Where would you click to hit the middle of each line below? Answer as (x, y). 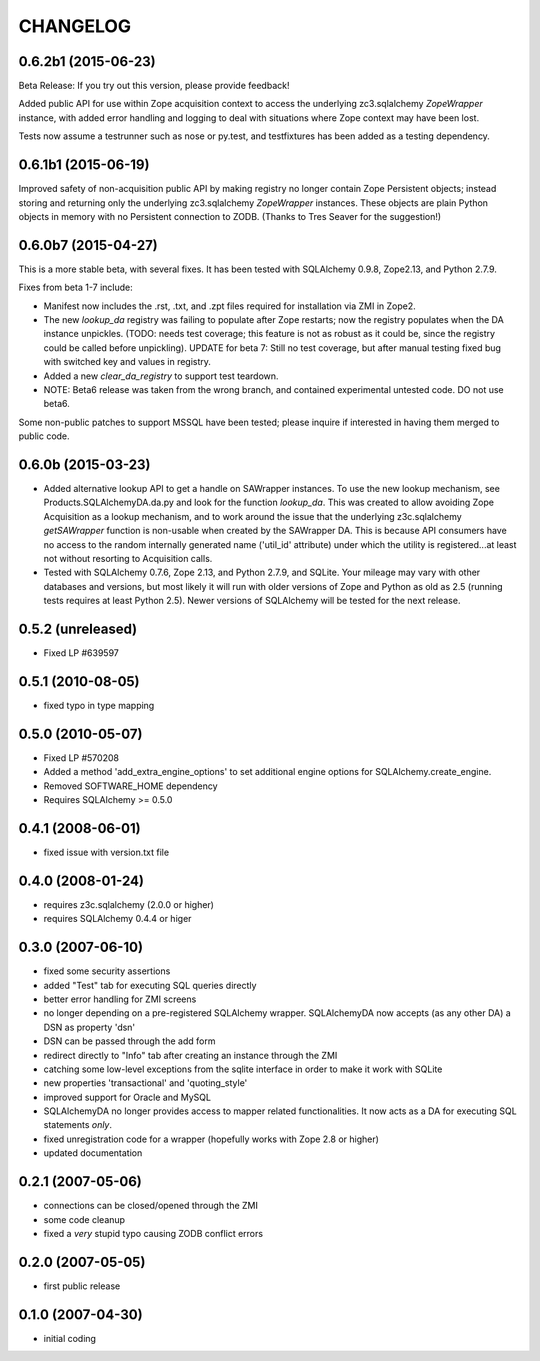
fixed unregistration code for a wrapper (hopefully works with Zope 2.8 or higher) (211, 1139)
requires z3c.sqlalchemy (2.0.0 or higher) (129, 904)
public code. (44, 436)
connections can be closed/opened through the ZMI (151, 1206)
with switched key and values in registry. (127, 362)
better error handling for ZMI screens (120, 999)
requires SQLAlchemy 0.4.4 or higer (117, 919)
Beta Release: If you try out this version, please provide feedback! (154, 86)
